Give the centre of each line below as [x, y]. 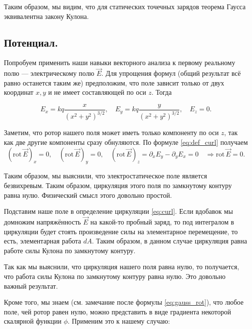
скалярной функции [33, 321]
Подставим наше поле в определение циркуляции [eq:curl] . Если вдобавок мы [118, 211]
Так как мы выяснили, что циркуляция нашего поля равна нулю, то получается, [122, 267]
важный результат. [31, 286]
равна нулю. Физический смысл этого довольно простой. [88, 195]
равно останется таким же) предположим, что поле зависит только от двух [114, 82]
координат [19, 92]
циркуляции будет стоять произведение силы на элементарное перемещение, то [121, 231]
